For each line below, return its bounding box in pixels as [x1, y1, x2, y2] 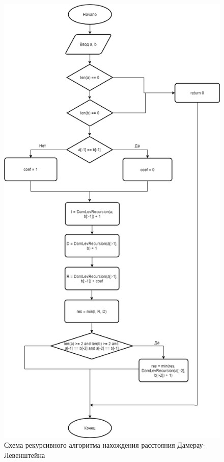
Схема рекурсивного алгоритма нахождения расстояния [4, 440, 175, 450]
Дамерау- [177, 440, 206, 450]
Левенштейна [4, 449, 45, 460]
